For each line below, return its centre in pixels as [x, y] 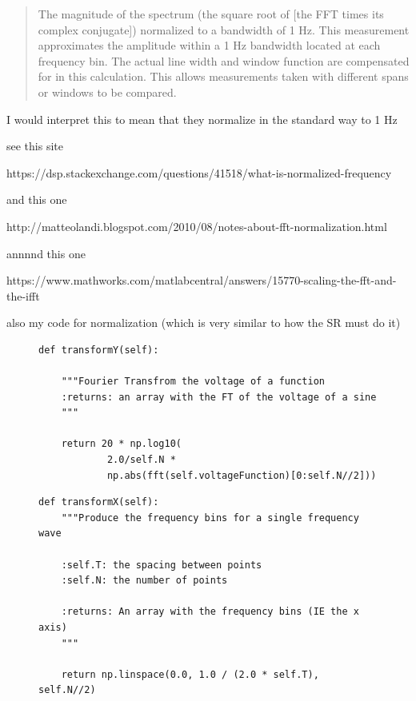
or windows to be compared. [107, 92]
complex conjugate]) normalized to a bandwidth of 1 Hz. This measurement [224, 29]
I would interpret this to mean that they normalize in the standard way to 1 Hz [202, 119]
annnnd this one [46, 253]
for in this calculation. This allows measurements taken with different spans [223, 76]
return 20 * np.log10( [121, 444]
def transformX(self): [99, 502]
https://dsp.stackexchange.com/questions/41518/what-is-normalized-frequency [199, 172]
